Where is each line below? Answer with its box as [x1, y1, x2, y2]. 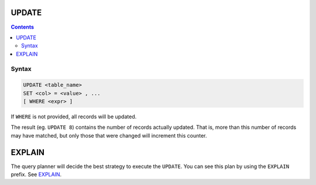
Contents [11, 23, 35, 30]
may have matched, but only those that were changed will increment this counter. [11, 132, 207, 139]
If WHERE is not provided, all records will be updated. [11, 113, 137, 120]
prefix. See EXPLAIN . [11, 171, 62, 178]
